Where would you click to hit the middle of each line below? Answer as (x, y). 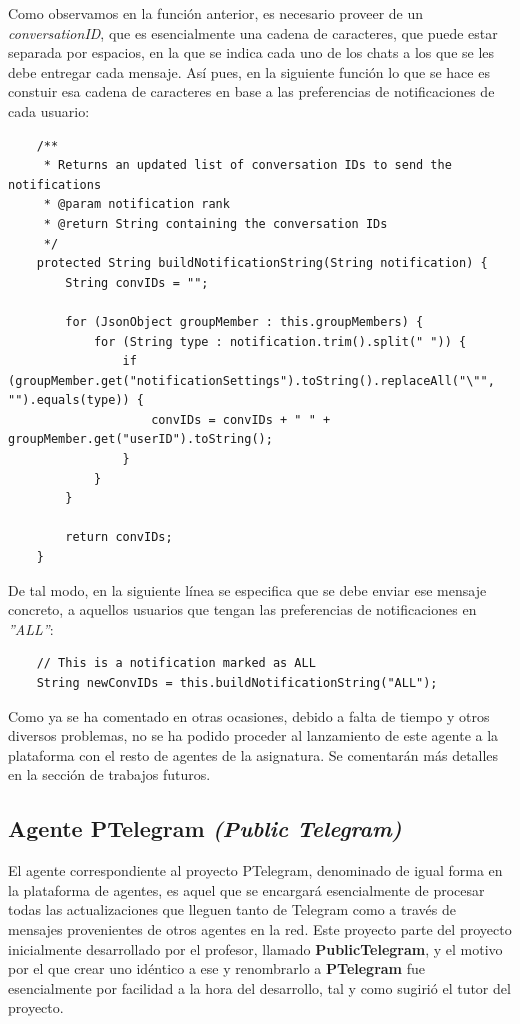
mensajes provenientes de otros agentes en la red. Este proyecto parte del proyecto (260, 928)
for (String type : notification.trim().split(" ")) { (280, 341)
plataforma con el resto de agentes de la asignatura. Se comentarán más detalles (253, 754)
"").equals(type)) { (76, 400)
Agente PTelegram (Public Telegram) (205, 828)
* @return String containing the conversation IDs (215, 223)
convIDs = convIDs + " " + (241, 419)
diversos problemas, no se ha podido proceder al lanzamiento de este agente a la (253, 735)
